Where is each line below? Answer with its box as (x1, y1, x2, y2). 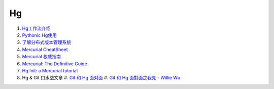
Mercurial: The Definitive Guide (22, 61, 87, 67)
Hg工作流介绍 (22, 25, 51, 31)
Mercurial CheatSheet (22, 46, 68, 53)
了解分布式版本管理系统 (22, 39, 71, 46)
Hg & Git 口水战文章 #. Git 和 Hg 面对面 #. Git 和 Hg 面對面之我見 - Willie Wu (22, 75, 181, 81)
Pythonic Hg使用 (22, 32, 57, 38)
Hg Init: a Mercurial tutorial (22, 67, 78, 73)
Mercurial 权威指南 (22, 54, 61, 60)
